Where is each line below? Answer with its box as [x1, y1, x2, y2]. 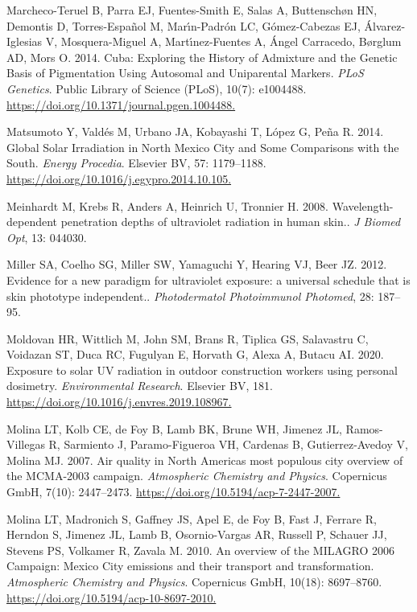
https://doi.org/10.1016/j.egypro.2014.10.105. [6, 170, 232, 187]
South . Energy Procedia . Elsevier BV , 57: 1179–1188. [6, 154, 266, 171]
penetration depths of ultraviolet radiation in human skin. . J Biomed [60, 213, 401, 230]
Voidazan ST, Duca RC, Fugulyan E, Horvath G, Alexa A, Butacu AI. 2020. [6, 346, 384, 363]
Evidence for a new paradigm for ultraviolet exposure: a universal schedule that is [6, 271, 411, 288]
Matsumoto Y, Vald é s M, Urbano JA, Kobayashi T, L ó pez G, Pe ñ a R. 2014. [6, 123, 384, 140]
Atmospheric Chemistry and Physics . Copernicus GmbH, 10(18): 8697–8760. [6, 573, 382, 589]
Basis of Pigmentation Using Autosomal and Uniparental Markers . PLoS [6, 64, 364, 81]
